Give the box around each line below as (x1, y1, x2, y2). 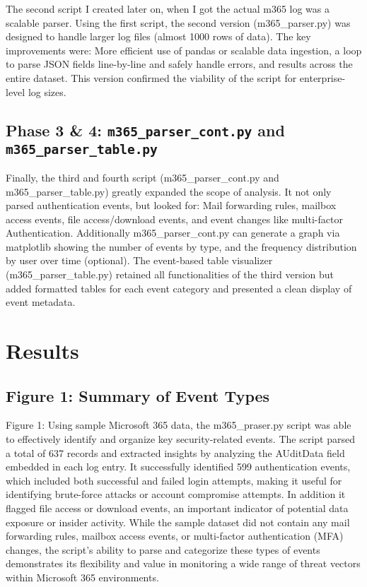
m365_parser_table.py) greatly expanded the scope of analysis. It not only (6, 184, 332, 198)
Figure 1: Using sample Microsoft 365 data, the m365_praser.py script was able (6, 417, 351, 432)
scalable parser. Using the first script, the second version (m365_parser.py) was (6, 15, 351, 30)
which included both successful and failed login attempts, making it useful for (6, 473, 342, 487)
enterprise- (299, 70, 346, 85)
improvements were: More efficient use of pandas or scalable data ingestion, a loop (6, 42, 362, 57)
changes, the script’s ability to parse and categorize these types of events (6, 542, 320, 557)
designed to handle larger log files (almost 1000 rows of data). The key (6, 29, 311, 44)
